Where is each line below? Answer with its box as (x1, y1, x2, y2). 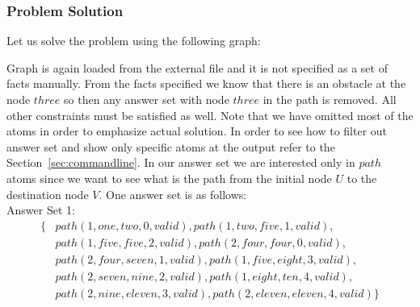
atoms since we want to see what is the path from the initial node (6, 169, 332, 186)
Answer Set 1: (6, 201, 75, 218)
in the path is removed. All (262, 91, 397, 107)
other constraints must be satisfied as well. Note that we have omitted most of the (6, 106, 414, 123)
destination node (6, 185, 89, 202)
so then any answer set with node (64, 91, 229, 107)
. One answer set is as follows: (99, 185, 247, 202)
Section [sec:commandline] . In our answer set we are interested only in (6, 154, 355, 171)
